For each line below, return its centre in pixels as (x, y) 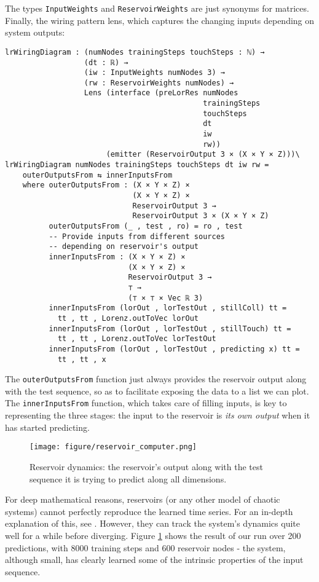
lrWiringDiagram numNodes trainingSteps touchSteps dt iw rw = (137, 165)
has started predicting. (47, 427)
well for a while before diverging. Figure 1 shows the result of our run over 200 (153, 535)
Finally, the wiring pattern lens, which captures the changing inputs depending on (160, 20)
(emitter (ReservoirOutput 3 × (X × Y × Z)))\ (203, 155)
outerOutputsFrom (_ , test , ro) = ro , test (146, 226)
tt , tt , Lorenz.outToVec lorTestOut (137, 339)
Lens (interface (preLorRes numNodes (161, 93)
